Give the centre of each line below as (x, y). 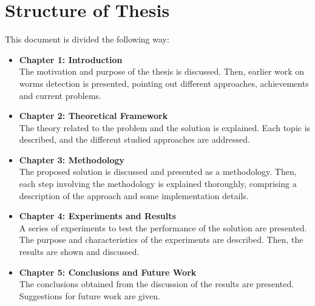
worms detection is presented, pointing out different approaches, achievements (164, 83)
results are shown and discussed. (79, 252)
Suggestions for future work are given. (90, 295)
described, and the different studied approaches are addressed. (134, 139)
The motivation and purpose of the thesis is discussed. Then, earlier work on (162, 71)
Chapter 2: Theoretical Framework (93, 116)
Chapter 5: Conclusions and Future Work (108, 272)
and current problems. (60, 95)
